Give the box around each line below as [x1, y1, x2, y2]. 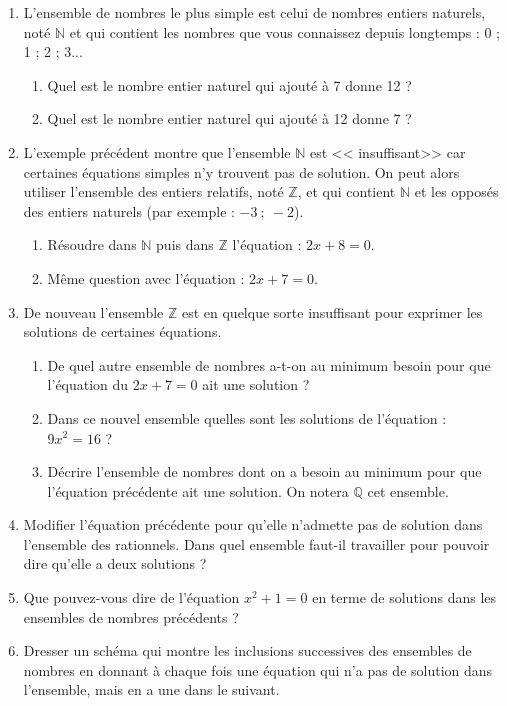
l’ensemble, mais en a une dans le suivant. [23, 679, 280, 700]
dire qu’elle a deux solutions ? [23, 553, 207, 574]
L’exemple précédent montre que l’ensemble [23, 141, 291, 162]
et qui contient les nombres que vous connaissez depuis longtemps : [69, 21, 480, 42]
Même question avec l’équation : [47, 267, 245, 288]
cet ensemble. [367, 480, 449, 501]
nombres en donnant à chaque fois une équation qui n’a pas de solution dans [23, 659, 493, 680]
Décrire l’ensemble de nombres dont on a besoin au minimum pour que [47, 461, 482, 482]
